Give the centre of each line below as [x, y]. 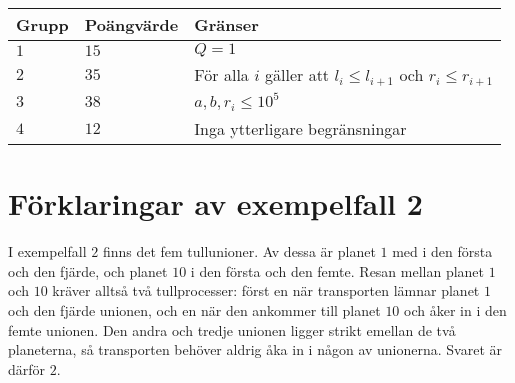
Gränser [226, 24]
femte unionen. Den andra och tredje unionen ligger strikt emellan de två [232, 329]
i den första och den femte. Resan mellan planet [337, 270]
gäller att [297, 74]
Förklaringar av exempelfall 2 [215, 203]
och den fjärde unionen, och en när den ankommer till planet [194, 309]
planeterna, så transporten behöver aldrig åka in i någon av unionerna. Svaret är [255, 349]
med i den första [442, 251]
